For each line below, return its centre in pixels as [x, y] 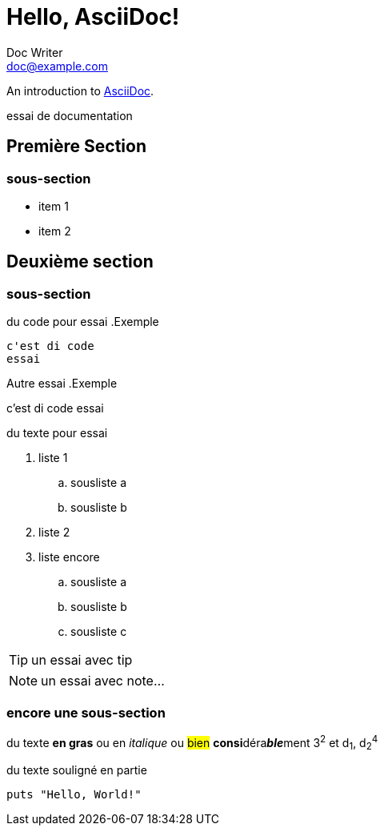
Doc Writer [35, 52]
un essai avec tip [82, 660]
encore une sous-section [86, 712]
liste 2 [54, 533]
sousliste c [99, 632]
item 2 [55, 231]
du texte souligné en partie [77, 770]
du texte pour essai [57, 433]
